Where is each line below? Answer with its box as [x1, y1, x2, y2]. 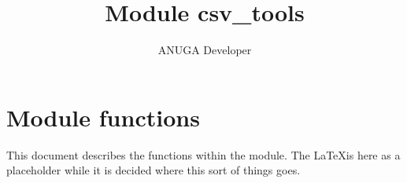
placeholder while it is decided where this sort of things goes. [6, 162, 301, 178]
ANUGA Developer [157, 42, 252, 58]
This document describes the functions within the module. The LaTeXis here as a [6, 146, 401, 163]
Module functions [6, 101, 200, 133]
